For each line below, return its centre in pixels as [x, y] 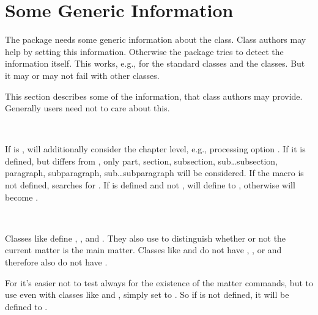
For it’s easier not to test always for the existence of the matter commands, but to [159, 282]
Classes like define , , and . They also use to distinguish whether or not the [146, 238]
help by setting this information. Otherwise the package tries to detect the [144, 51]
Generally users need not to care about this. [87, 108]
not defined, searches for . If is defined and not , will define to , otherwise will [150, 185]
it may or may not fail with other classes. [82, 75]
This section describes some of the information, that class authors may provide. [154, 96]
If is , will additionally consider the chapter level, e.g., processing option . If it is [155, 149]
